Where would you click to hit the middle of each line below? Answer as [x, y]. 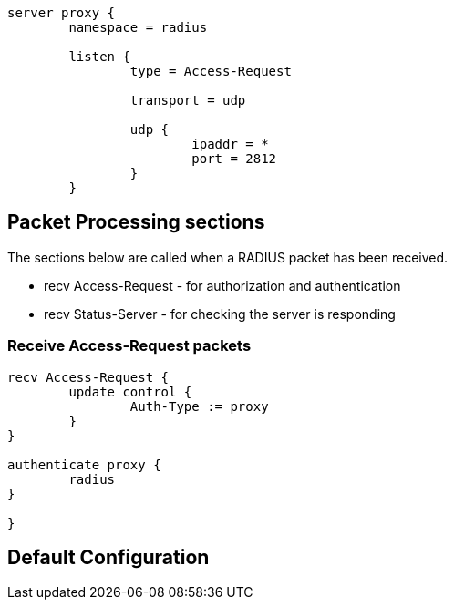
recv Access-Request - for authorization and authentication [222, 285]
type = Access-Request [211, 71]
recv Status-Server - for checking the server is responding [220, 314]
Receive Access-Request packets [129, 346]
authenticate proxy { [84, 464]
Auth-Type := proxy [199, 406]
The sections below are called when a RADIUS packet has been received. [228, 257]
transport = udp [188, 100]
